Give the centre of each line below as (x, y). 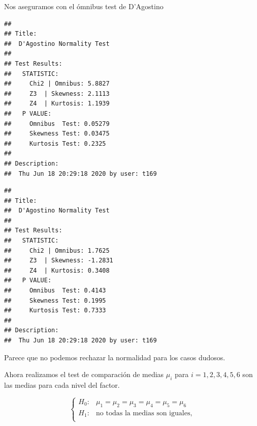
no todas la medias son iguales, (144, 413)
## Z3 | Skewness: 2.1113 (57, 94)
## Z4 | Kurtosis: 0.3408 (57, 270)
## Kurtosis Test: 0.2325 (55, 143)
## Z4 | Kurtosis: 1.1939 (57, 104)
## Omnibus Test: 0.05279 (57, 124)
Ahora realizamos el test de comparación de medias (84, 374)
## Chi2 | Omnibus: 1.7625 (57, 250)
